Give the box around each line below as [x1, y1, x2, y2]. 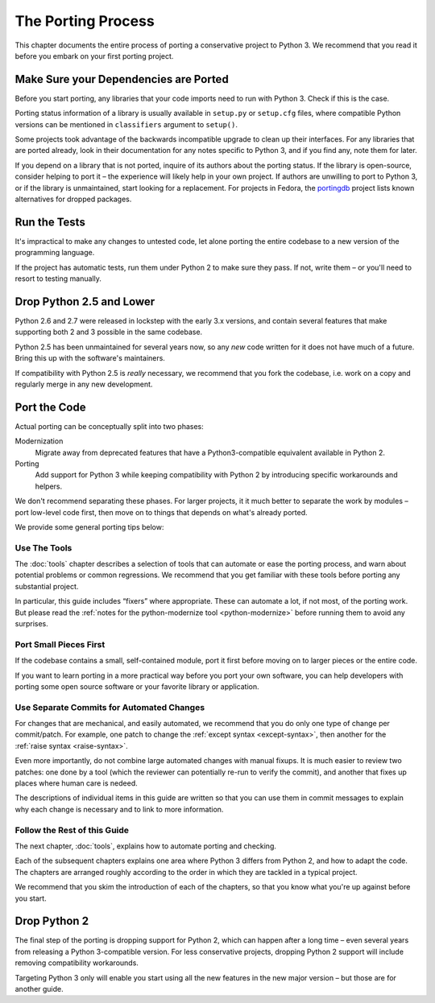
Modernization [14, 436, 64, 446]
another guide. [14, 984, 64, 993]
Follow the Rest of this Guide [14, 824, 129, 836]
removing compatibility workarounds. [14, 958, 139, 968]
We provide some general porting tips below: [14, 522, 164, 531]
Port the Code [14, 400, 86, 414]
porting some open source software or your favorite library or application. [14, 681, 259, 691]
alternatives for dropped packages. [14, 194, 132, 204]
